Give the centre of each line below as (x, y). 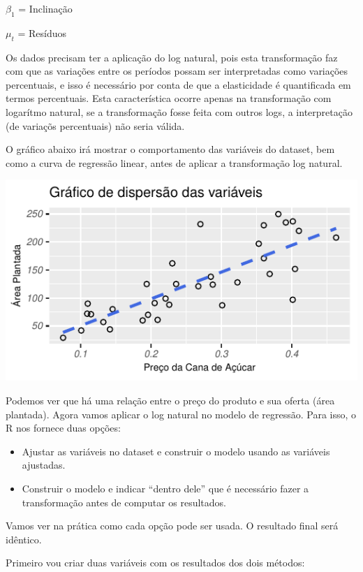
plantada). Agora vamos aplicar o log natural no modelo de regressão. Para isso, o (181, 414)
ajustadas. (44, 465)
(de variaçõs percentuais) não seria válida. (95, 125)
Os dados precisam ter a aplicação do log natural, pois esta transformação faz (172, 57)
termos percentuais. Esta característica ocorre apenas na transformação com (169, 98)
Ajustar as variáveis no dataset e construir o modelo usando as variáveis (176, 451)
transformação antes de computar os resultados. (124, 502)
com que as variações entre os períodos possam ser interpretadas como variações (177, 71)
